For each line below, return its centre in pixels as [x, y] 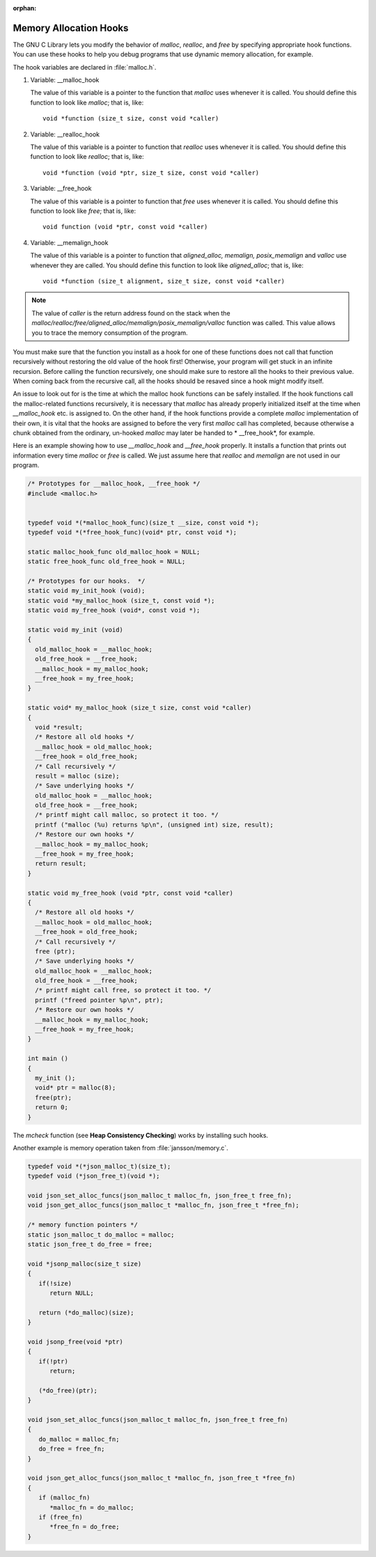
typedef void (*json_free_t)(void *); [94, 1176]
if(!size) [55, 1283]
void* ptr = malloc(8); [76, 1088]
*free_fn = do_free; [85, 1527]
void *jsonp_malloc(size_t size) [85, 1263]
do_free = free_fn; [72, 1449]
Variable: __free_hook [61, 189]
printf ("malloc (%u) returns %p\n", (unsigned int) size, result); [155, 824]
